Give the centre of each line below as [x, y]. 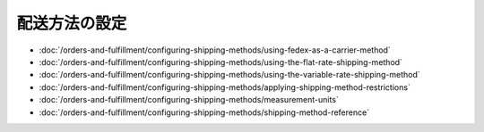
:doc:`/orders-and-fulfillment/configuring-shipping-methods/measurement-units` [189, 100]
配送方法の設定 [72, 23]
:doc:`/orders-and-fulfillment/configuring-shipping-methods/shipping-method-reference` [204, 112]
